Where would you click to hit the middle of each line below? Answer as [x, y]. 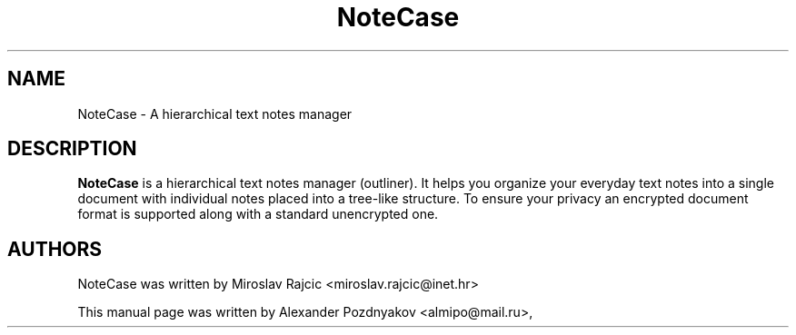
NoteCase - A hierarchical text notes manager [215, 113]
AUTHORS [55, 249]
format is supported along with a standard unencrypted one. [258, 214]
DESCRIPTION [72, 149]
